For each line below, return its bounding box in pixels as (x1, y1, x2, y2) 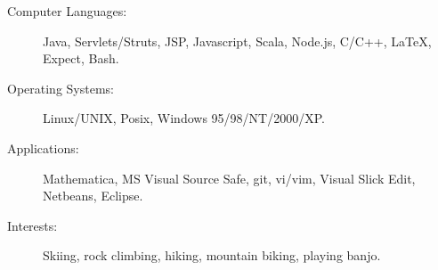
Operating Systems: (7, 78, 114, 97)
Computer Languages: (7, 2, 127, 20)
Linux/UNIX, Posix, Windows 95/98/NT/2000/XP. (43, 109, 325, 127)
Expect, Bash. (43, 49, 119, 68)
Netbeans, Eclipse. (43, 186, 143, 205)
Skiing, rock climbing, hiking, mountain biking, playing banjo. (43, 246, 381, 265)
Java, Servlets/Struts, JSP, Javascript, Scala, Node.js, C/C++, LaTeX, (43, 31, 432, 50)
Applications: (7, 138, 79, 157)
